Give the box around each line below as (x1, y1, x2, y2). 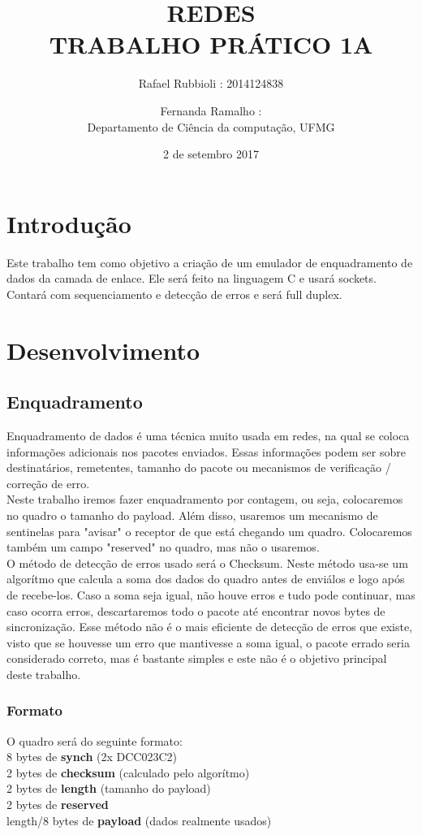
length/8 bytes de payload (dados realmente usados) (6, 811, 272, 829)
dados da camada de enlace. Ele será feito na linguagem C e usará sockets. (6, 270, 377, 287)
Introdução (6, 206, 131, 240)
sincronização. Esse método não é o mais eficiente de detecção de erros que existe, (6, 618, 412, 635)
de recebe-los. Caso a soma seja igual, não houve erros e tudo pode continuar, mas (6, 586, 416, 603)
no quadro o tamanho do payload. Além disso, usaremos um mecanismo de (6, 506, 378, 523)
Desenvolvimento (6, 333, 200, 366)
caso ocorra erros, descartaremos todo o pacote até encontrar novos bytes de (6, 602, 385, 619)
